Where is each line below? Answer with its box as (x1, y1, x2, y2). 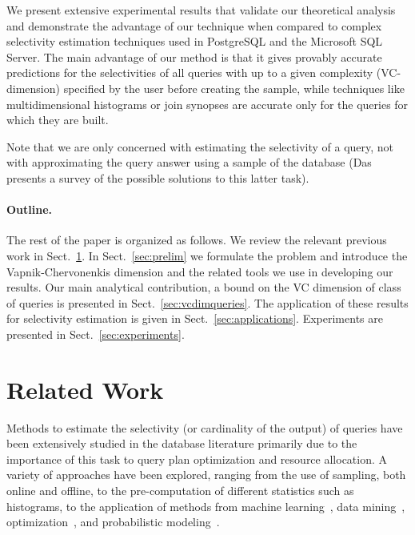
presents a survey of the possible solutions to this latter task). (6, 169, 309, 186)
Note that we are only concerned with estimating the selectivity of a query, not (6, 138, 394, 155)
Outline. (6, 201, 53, 218)
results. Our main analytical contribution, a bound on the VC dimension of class (6, 279, 401, 296)
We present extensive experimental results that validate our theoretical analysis (6, 2, 396, 18)
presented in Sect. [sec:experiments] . (6, 325, 185, 342)
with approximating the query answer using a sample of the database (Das (6, 154, 372, 171)
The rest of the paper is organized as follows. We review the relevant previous (6, 231, 387, 248)
